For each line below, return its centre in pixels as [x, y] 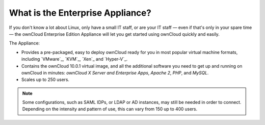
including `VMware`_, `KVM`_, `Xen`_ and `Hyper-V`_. [74, 59]
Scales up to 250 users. [45, 80]
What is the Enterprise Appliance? [80, 13]
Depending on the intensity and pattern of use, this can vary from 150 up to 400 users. [110, 109]
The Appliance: [25, 43]
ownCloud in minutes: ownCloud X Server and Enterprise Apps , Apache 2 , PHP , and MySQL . [115, 73]
